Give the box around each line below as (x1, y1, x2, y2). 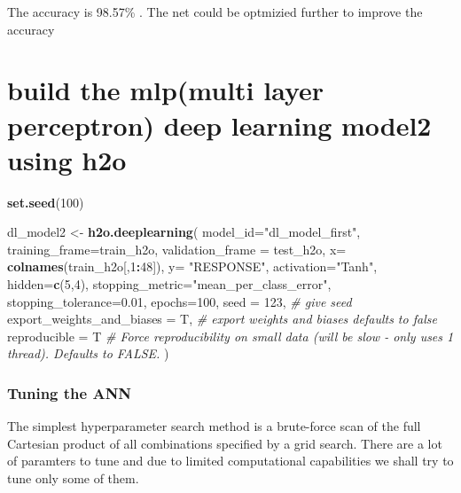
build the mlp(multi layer (7, 72, 324, 108)
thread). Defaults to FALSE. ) (7, 344, 169, 363)
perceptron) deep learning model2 (7, 106, 432, 143)
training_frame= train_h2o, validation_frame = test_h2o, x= (7, 239, 347, 258)
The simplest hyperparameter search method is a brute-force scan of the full (7, 417, 421, 435)
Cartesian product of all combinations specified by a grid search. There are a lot (7, 434, 442, 452)
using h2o (7, 141, 127, 177)
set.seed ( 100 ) (7, 192, 84, 211)
